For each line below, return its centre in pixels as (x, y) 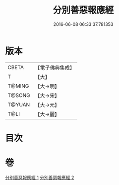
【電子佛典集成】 (55, 68)
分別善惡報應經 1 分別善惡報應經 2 (40, 178)
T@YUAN (19, 104)
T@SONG (19, 95)
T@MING (18, 86)
